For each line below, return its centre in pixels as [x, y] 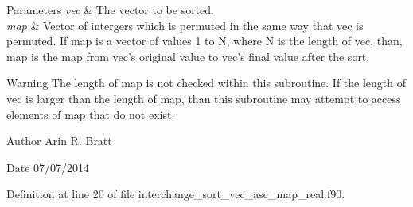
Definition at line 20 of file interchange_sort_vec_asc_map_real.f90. [176, 194]
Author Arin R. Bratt [59, 141]
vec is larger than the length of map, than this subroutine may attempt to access [204, 98]
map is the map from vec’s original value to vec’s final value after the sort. [188, 56]
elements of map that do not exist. [91, 114]
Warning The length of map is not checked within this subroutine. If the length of [206, 83]
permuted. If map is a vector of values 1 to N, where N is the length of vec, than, [205, 41]
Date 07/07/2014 [48, 167]
